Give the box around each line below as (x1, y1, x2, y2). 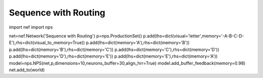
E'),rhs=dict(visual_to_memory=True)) (9, 40, 85, 46)
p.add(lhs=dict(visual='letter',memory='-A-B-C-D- (143, 33, 244, 39)
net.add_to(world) (9, 67, 45, 73)
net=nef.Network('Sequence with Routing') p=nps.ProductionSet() (9, 33, 142, 39)
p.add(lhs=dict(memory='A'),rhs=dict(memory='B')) (86, 40, 190, 46)
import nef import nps (9, 24, 53, 30)
